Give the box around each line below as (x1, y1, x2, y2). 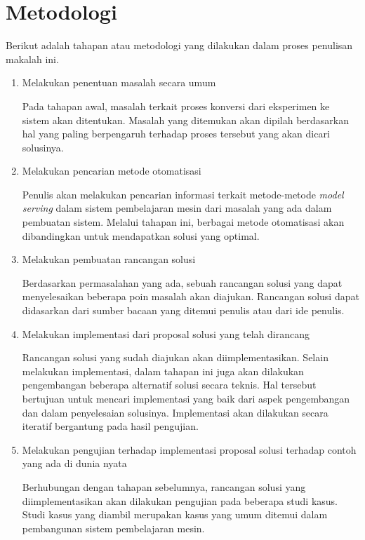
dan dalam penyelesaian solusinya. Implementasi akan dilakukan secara (22, 405, 328, 419)
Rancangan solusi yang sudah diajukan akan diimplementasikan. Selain (22, 350, 328, 365)
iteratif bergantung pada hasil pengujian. (22, 419, 199, 433)
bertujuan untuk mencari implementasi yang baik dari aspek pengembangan (22, 391, 350, 405)
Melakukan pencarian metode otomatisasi (22, 163, 201, 178)
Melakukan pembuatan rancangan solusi (22, 252, 196, 266)
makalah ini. (6, 51, 59, 66)
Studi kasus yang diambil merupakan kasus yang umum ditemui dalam (22, 507, 328, 522)
